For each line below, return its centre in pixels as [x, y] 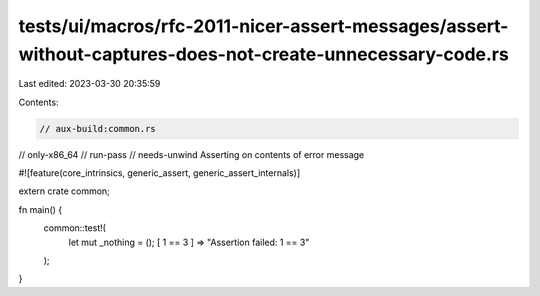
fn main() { [40, 209]
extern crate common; [64, 191]
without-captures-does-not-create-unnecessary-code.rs [263, 54]
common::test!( [75, 228]
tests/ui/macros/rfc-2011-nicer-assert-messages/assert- [263, 26]
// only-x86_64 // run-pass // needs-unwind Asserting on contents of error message [191, 154]
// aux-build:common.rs [98, 128]
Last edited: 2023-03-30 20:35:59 [89, 84]
